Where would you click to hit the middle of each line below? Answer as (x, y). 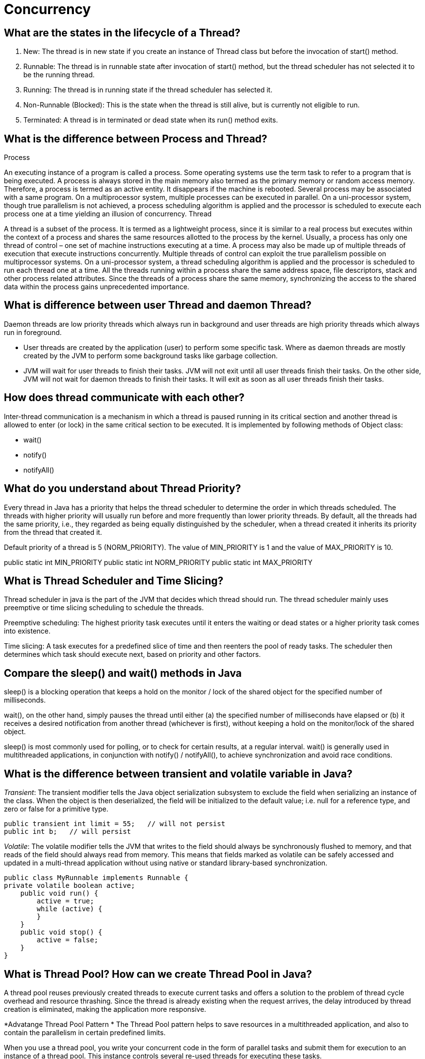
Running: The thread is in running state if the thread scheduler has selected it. (148, 90)
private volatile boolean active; (70, 886)
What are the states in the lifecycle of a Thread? (122, 33)
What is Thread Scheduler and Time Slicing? (114, 581)
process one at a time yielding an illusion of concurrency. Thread (108, 214)
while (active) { (70, 909)
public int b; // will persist (68, 832)
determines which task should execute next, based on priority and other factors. (133, 654)
